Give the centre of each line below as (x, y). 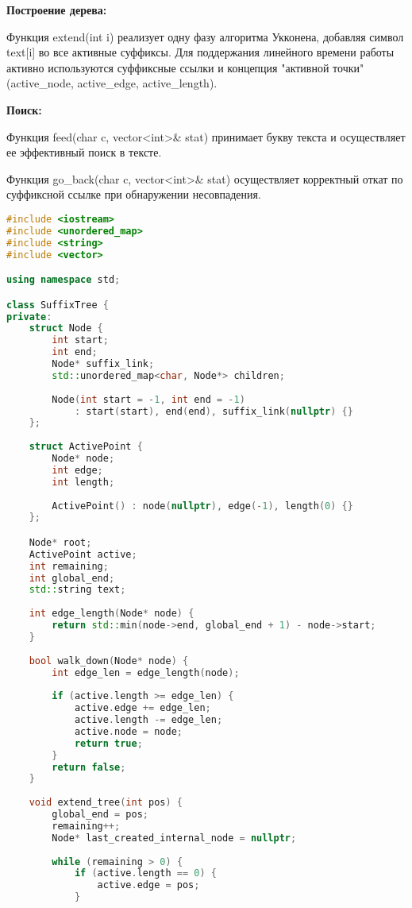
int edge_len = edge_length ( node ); (146, 672)
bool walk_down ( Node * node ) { (109, 661)
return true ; (108, 743)
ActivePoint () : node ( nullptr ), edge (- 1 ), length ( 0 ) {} (202, 506)
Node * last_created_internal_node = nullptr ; (174, 838)
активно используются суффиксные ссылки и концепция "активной (168, 67)
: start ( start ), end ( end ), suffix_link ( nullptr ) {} (214, 411)
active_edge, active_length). (147, 83)
